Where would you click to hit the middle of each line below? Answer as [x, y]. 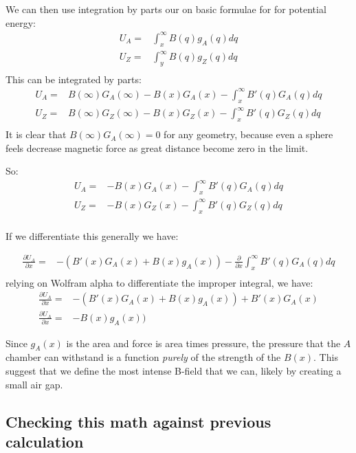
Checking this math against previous [138, 421]
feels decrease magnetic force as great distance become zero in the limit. [157, 147]
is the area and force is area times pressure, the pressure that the [203, 343]
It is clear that [36, 134]
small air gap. [34, 384]
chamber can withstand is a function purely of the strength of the [143, 357]
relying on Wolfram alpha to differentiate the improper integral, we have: [159, 282]
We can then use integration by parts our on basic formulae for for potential [166, 9]
